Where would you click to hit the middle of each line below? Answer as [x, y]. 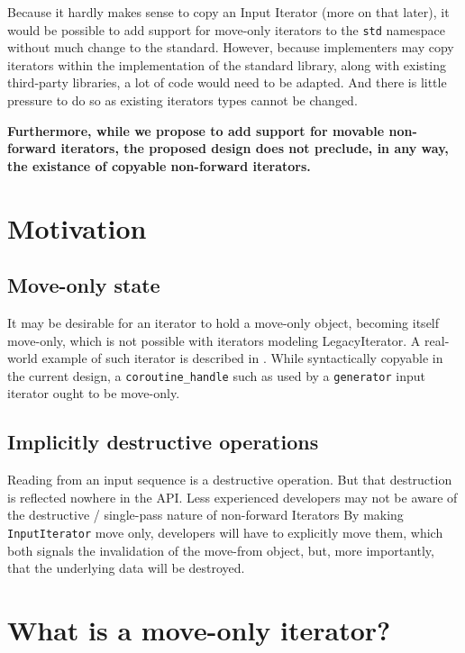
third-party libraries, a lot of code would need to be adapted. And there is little [227, 82]
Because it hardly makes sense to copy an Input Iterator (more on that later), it [228, 12]
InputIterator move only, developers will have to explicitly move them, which [225, 532]
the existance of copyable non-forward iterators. [159, 165]
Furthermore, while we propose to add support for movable [196, 130]
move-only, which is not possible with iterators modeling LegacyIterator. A [214, 340]
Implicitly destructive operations [163, 442]
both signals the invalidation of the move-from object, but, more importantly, [221, 550]
